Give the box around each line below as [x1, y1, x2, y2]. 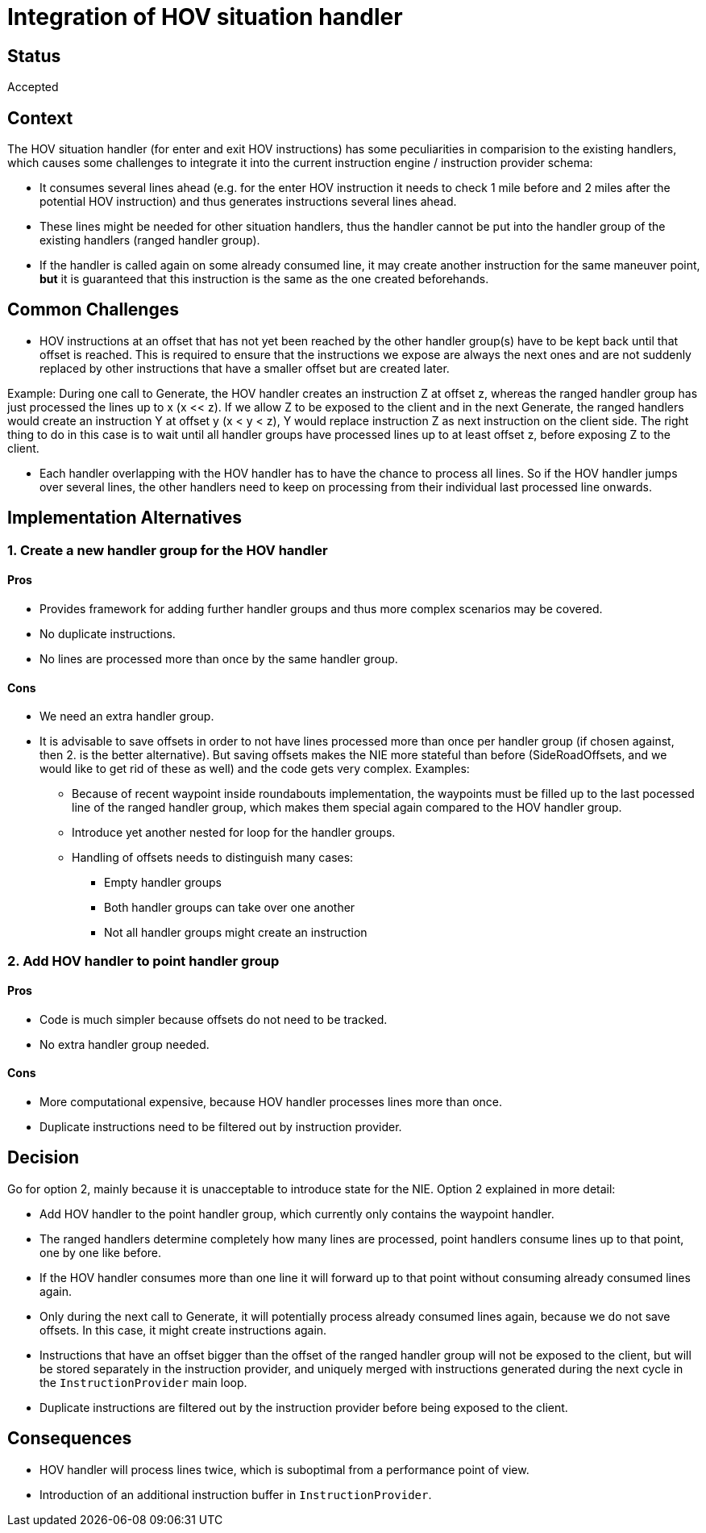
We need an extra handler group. [39, 709, 214, 724]
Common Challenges [7, 299, 179, 320]
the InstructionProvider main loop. [39, 1375, 247, 1389]
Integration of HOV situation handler [7, 3, 403, 31]
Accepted [7, 80, 59, 94]
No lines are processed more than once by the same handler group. [39, 651, 398, 666]
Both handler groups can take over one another [104, 900, 355, 915]
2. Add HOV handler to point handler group [7, 952, 280, 969]
